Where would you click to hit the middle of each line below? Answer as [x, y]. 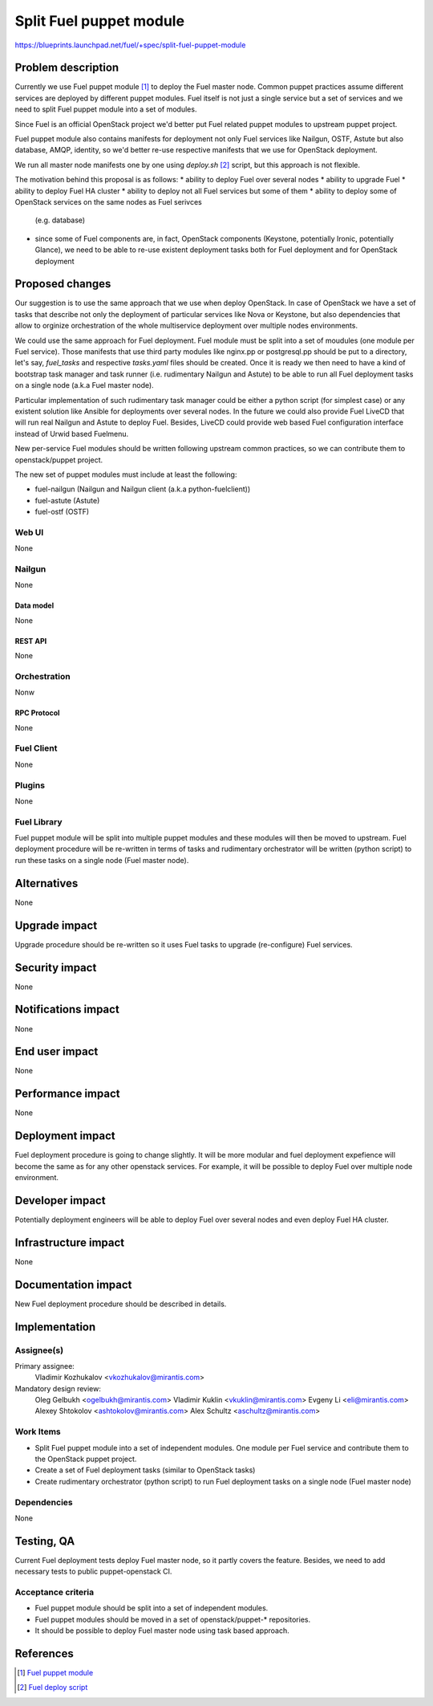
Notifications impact [67, 1010]
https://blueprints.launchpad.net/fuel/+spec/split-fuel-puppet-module [130, 45]
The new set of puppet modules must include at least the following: [126, 474]
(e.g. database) [60, 220]
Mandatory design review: [58, 1388]
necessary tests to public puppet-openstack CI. [93, 1572]
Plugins [30, 785]
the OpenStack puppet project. [86, 1459]
